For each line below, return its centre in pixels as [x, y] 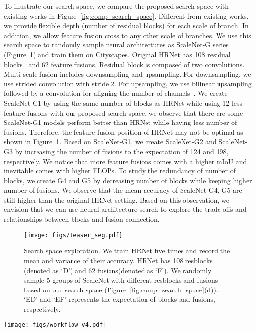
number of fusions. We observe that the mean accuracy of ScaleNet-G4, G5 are [123, 190]
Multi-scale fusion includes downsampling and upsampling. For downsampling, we [128, 74]
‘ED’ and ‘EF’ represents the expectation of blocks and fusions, [119, 299]
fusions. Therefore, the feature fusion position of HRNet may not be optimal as [124, 132]
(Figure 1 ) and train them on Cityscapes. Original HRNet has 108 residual [117, 54]
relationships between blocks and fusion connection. [82, 219]
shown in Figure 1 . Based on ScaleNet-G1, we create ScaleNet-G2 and [110, 142]
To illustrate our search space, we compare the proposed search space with [117, 6]
